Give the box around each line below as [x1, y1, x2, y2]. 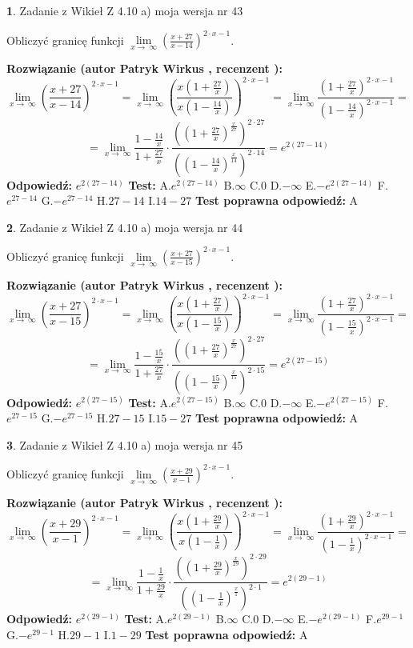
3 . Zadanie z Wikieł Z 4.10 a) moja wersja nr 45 [6, 436, 243, 453]
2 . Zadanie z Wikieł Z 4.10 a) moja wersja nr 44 [6, 218, 243, 235]
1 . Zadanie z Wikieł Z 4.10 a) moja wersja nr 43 [6, 2, 243, 18]
